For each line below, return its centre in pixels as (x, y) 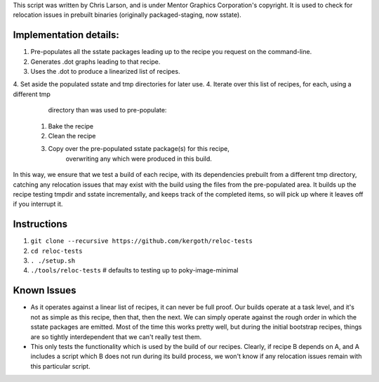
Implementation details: (66, 35)
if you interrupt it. (38, 204)
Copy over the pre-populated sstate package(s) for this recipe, (139, 149)
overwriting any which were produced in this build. (139, 159)
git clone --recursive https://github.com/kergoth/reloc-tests (141, 241)
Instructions (40, 224)
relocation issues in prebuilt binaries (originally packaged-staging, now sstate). (127, 15)
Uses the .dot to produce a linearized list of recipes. (105, 72)
